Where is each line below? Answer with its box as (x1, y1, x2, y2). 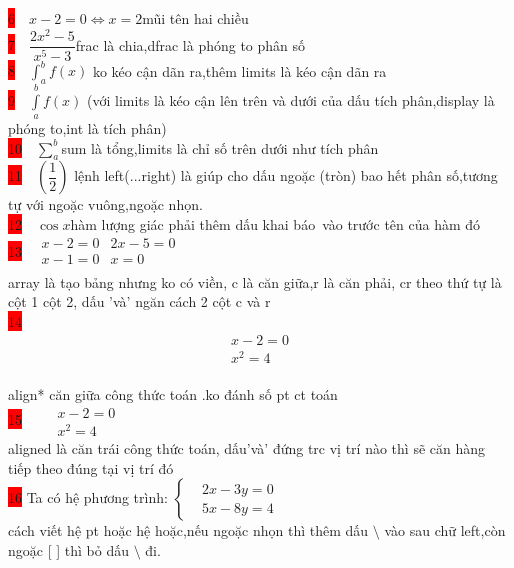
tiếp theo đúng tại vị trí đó (8, 457, 174, 478)
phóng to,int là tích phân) (8, 118, 167, 139)
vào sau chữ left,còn (384, 520, 506, 541)
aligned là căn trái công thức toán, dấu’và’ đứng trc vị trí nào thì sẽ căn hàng (8, 438, 486, 459)
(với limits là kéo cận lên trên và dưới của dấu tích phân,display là (86, 89, 495, 110)
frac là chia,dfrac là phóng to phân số (75, 34, 306, 55)
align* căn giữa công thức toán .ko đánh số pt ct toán (8, 384, 338, 405)
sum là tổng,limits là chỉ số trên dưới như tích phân (61, 137, 379, 158)
